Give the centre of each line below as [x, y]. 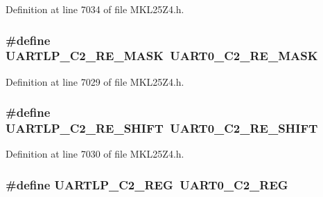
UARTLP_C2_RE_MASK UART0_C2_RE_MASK [162, 56]
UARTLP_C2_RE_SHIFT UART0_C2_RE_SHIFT [162, 128]
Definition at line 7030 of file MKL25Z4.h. [95, 154]
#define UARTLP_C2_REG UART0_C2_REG [147, 184]
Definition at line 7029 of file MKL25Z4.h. [95, 81]
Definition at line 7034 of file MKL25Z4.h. [95, 9]
